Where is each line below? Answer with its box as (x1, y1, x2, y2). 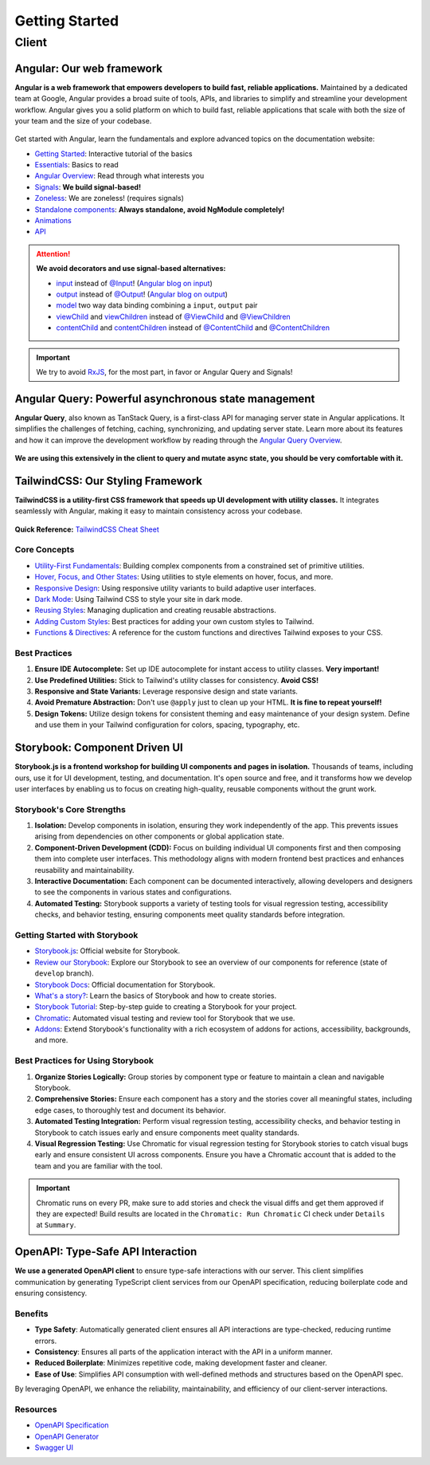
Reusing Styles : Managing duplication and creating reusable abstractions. (34, 606, 276, 615)
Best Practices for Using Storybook (14, 1055, 154, 1066)
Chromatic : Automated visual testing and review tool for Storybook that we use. (34, 1013, 295, 1023)
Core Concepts (14, 544, 75, 556)
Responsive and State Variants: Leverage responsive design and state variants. (34, 686, 299, 697)
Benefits (14, 1308, 49, 1319)
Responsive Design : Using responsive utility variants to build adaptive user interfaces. (34, 583, 316, 593)
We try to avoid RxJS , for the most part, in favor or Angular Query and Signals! (36, 367, 293, 376)
